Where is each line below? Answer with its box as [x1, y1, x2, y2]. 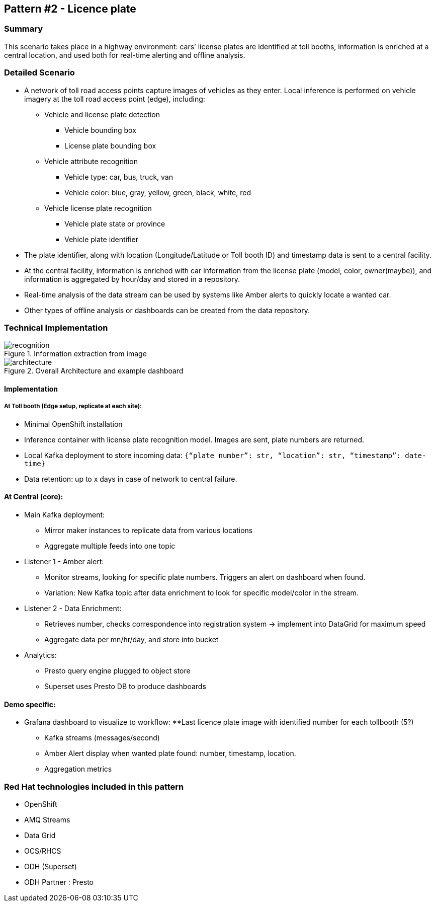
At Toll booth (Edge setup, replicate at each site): [4, 403, 142, 410]
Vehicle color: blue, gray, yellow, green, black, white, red [64, 188, 251, 197]
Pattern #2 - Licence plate [4, 3, 136, 15]
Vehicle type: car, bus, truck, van [64, 172, 173, 181]
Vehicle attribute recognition [44, 157, 138, 166]
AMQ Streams [24, 815, 70, 824]
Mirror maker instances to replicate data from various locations [44, 525, 253, 535]
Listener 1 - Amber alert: [24, 557, 104, 566]
